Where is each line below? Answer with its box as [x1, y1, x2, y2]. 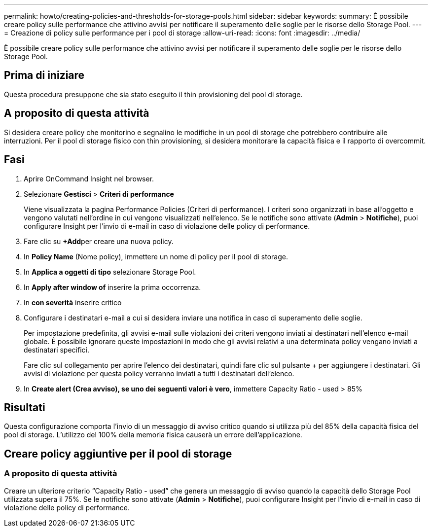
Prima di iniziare [4, 69, 85, 82]
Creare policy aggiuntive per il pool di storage [4, 447, 232, 460]
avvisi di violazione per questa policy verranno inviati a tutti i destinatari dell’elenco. [24, 369, 294, 378]
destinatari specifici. [24, 345, 89, 354]
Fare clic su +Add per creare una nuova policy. [24, 237, 174, 246]
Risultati [4, 401, 45, 414]
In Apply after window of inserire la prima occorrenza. [24, 283, 201, 291]
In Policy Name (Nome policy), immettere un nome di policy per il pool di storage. [24, 252, 288, 261]
